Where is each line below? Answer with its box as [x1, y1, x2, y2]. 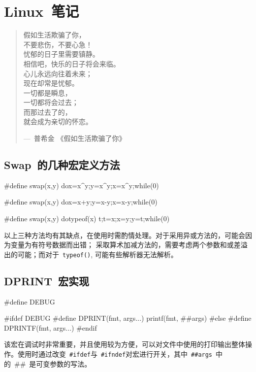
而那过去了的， [23, 106, 72, 117]
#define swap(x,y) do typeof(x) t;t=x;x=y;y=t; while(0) [4, 213, 170, 224]
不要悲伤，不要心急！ [23, 39, 93, 49]
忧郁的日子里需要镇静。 [23, 49, 99, 59]
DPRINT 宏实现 [4, 273, 90, 288]
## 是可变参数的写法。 [14, 358, 92, 369]
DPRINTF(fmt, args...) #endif [4, 322, 97, 333]
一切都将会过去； [23, 97, 79, 107]
